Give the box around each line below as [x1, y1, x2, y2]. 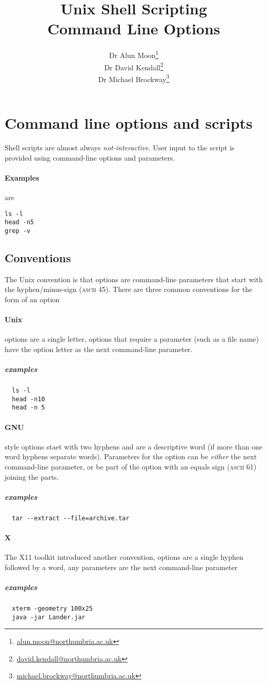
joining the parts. [5, 471, 59, 482]
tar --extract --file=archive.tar [12, 514, 130, 522]
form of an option [5, 294, 60, 304]
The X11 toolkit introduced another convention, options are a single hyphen [5, 552, 243, 562]
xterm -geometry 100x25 [12, 604, 93, 612]
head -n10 [12, 395, 45, 403]
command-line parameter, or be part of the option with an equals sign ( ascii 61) [5, 461, 257, 472]
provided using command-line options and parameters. [5, 152, 175, 163]
